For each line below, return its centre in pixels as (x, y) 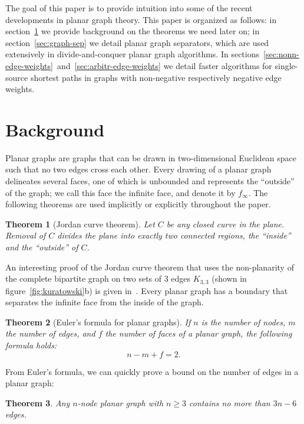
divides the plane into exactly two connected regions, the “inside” (174, 235)
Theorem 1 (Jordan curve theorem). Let (80, 224)
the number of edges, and (50, 333)
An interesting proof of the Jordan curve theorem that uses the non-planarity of (150, 267)
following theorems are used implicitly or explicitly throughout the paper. (138, 204)
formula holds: (31, 345)
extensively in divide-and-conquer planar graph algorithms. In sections (133, 54)
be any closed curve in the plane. (225, 224)
